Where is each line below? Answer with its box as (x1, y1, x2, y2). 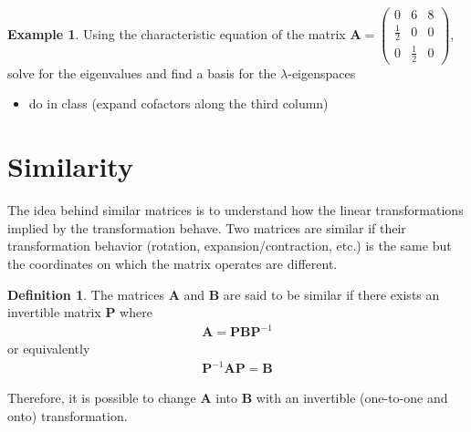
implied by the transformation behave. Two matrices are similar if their (7, 218, 406, 237)
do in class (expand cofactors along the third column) (28, 94, 329, 113)
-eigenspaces (288, 63, 356, 82)
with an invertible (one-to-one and (256, 388, 448, 407)
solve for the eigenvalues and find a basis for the (7, 63, 277, 82)
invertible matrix (7, 303, 101, 322)
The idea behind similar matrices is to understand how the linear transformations (7, 201, 464, 220)
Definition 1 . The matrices (7, 284, 164, 303)
